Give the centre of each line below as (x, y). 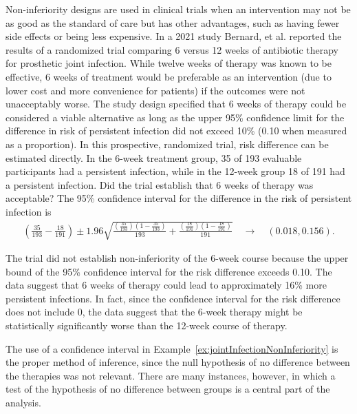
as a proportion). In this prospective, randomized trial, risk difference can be (167, 144)
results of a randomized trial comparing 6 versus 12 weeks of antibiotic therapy (172, 49)
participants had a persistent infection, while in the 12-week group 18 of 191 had (175, 171)
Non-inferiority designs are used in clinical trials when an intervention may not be (178, 9)
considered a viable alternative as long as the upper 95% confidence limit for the (175, 117)
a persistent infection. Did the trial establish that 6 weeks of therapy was (160, 184)
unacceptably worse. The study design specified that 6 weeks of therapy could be (176, 104)
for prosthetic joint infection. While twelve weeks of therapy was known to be (169, 63)
